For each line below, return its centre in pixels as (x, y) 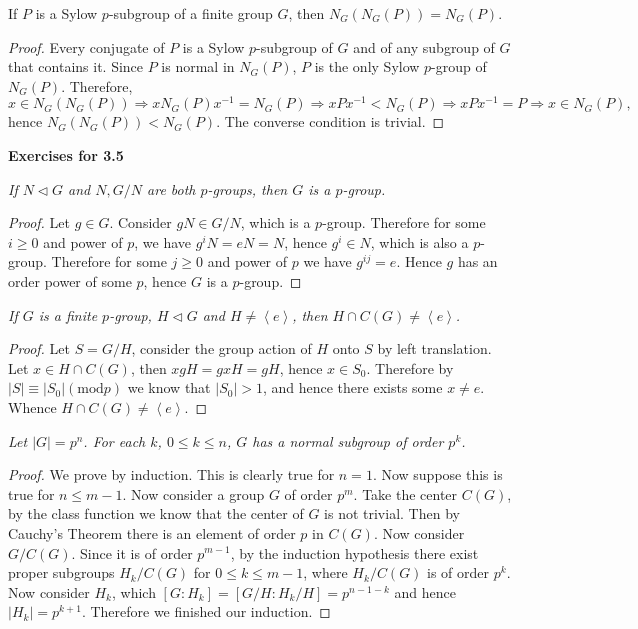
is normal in (198, 66)
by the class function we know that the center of (156, 513)
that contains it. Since (76, 66)
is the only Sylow (367, 66)
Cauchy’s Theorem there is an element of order (152, 532)
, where (325, 572)
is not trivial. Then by (392, 513)
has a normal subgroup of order (348, 440)
